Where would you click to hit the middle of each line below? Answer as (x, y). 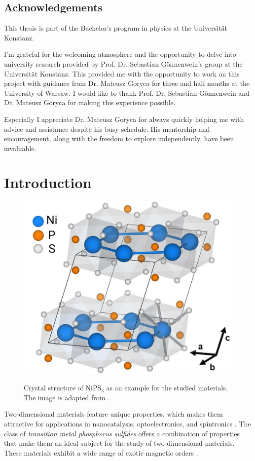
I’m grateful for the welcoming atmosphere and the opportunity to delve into (120, 54)
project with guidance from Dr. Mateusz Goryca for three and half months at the (127, 83)
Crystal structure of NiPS (63, 388)
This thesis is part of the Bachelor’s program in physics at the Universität (116, 28)
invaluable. (20, 148)
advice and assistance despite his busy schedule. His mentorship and (107, 129)
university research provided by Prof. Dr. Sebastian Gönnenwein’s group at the (123, 63)
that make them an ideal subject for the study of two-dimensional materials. (119, 443)
